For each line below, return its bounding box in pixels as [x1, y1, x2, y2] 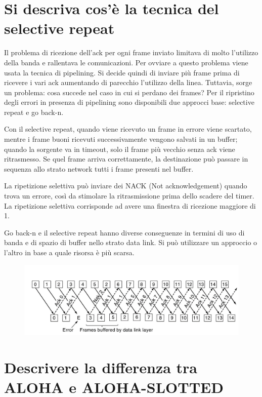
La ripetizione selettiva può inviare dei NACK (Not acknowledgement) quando [4, 180, 247, 191]
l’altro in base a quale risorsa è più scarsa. [4, 247, 135, 257]
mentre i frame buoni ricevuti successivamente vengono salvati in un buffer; [4, 134, 238, 144]
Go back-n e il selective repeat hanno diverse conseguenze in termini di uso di [4, 227, 245, 237]
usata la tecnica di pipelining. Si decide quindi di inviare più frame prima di [4, 67, 240, 77]
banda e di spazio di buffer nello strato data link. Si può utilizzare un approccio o [4, 237, 257, 248]
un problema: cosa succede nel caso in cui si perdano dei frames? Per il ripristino [4, 87, 254, 97]
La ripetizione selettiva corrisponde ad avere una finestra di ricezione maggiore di [4, 200, 256, 211]
